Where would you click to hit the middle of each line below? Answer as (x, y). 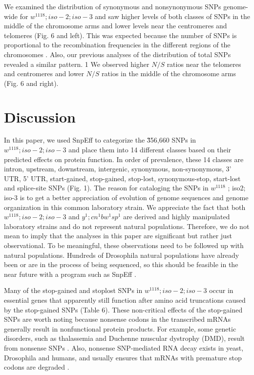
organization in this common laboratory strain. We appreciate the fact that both (125, 207)
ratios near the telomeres (204, 64)
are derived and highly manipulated (177, 217)
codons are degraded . (37, 367)
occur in (221, 290)
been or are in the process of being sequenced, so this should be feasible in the (121, 264)
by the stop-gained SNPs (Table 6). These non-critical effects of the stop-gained (123, 309)
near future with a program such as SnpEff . (70, 274)
